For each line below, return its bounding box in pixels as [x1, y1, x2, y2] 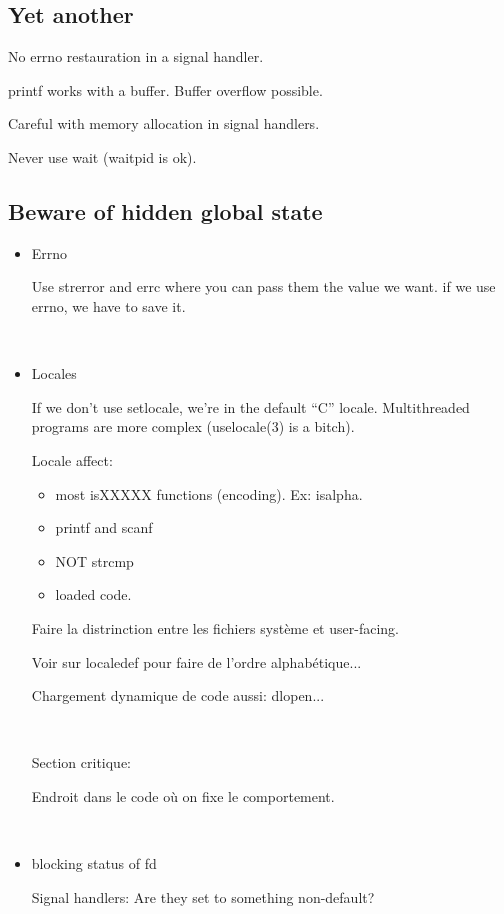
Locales [31, 363, 77, 384]
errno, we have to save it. [31, 295, 186, 316]
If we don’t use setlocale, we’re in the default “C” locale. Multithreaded [31, 396, 470, 417]
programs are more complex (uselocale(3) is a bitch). [31, 416, 355, 437]
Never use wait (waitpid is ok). [8, 146, 197, 167]
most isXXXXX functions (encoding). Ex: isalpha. [55, 483, 363, 504]
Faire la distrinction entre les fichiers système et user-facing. [31, 617, 399, 638]
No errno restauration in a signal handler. [8, 46, 264, 67]
